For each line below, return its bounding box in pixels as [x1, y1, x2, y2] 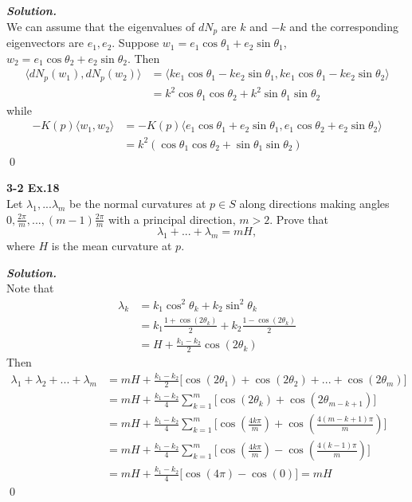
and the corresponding [289, 18, 398, 34]
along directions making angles [239, 195, 390, 212]
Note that [6, 280, 54, 296]
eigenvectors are [6, 34, 84, 51]
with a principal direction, [108, 210, 236, 227]
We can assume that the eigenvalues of [6, 18, 195, 34]
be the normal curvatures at [69, 195, 206, 212]
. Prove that [269, 210, 328, 227]
